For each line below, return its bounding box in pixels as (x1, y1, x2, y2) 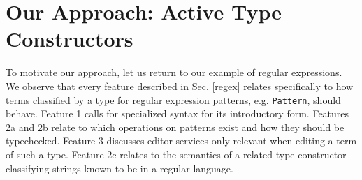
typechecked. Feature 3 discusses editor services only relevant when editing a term (6, 133, 357, 148)
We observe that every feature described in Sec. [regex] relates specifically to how (6, 78, 354, 93)
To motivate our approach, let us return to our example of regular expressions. (6, 65, 342, 80)
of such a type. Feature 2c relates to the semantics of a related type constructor (6, 147, 347, 161)
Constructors (6, 24, 133, 53)
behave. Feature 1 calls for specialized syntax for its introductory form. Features (6, 106, 349, 121)
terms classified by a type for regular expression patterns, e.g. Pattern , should (6, 92, 341, 107)
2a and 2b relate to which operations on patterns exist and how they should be (6, 119, 345, 134)
